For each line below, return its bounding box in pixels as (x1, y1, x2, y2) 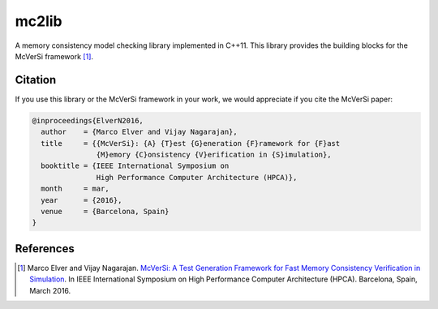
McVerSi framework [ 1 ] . (15, 51, 93, 61)
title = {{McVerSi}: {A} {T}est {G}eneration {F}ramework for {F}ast (41, 139, 341, 148)
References (15, 242, 75, 255)
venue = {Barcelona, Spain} (41, 207, 170, 216)
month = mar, (41, 184, 109, 194)
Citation (15, 73, 57, 87)
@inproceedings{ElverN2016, (32, 116, 144, 125)
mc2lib (15, 12, 62, 30)
